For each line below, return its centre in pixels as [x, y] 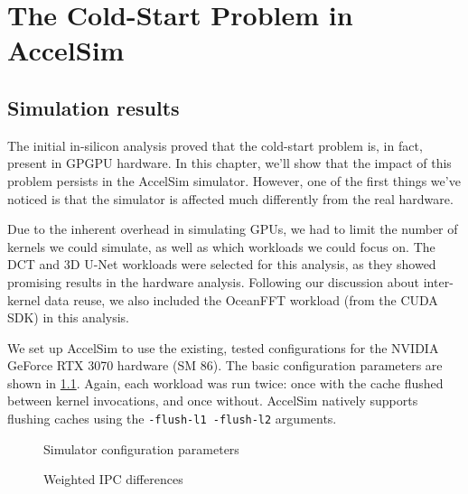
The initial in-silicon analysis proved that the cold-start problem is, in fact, [215, 145]
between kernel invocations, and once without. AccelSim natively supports [213, 401]
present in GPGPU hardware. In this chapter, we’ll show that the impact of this [229, 163]
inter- [438, 281]
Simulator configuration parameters [141, 448]
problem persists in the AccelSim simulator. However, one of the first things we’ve [234, 180]
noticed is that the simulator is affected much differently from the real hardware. [230, 198]
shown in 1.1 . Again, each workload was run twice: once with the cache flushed [225, 382]
